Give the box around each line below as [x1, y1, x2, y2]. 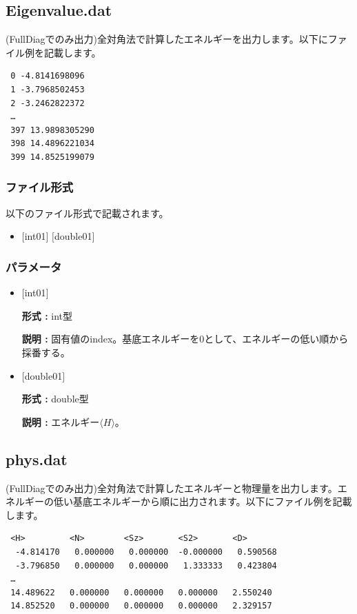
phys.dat [6, 448, 68, 469]
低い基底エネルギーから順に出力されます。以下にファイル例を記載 [53, 494, 352, 509]
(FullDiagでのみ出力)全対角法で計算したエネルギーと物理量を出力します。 [6, 480, 338, 495]
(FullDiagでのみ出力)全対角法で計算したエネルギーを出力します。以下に [6, 32, 328, 46]
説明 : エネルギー [21, 414, 100, 429]
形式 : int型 [21, 308, 73, 323]
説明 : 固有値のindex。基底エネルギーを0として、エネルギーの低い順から [21, 331, 349, 346]
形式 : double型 [21, 391, 89, 406]
